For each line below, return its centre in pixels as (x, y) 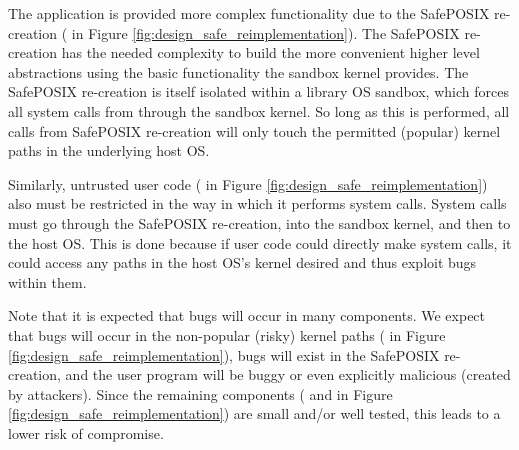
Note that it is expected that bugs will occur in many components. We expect (247, 315)
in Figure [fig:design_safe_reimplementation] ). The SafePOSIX (265, 32)
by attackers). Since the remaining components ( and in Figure (200, 393)
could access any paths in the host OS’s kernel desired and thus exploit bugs (242, 262)
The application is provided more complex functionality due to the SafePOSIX (249, 13)
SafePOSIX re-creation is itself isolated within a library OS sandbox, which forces (258, 91)
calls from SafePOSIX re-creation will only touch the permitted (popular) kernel (254, 130)
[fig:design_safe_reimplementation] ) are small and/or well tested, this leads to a (254, 413)
